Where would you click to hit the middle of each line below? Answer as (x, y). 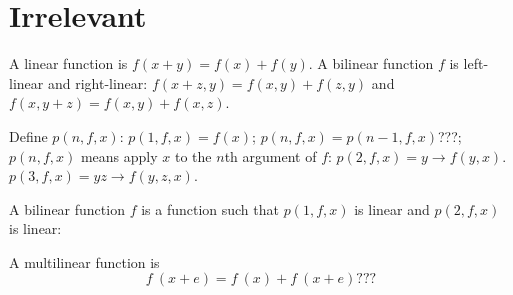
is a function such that (210, 208)
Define (28, 135)
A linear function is (68, 63)
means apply (119, 155)
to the (193, 155)
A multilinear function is (84, 261)
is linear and (392, 208)
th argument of (270, 155)
